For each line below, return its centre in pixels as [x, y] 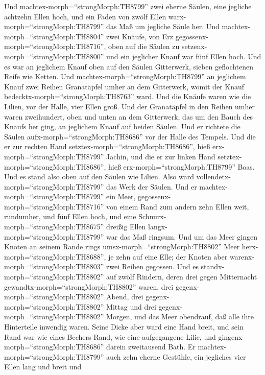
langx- [158, 227]
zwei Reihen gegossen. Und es [152, 266]
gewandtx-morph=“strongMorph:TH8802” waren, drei [89, 286]
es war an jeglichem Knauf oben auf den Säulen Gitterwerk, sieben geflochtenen [129, 66]
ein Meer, [121, 196]
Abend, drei [125, 297]
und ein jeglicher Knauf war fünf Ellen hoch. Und [184, 56]
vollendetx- [213, 177]
